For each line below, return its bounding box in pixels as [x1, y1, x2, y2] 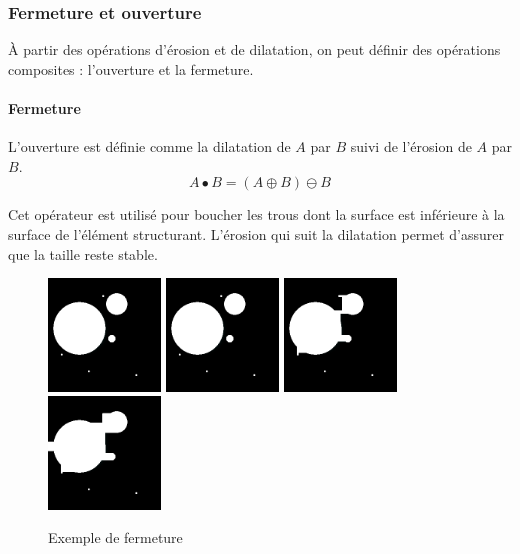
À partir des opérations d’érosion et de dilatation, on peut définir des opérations [8, 39, 501, 60]
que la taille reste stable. [8, 243, 158, 264]
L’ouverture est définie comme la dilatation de [8, 136, 291, 157]
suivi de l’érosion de [350, 136, 472, 157]
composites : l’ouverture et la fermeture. [8, 58, 254, 79]
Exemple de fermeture [48, 527, 183, 548]
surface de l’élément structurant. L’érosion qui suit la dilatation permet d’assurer [8, 223, 505, 244]
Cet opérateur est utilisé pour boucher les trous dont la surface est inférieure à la [8, 204, 505, 225]
